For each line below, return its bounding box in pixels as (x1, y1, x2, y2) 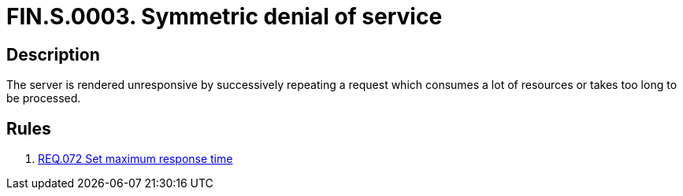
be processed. (6, 91, 81, 105)
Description (6, 44, 100, 65)
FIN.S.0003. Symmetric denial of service (6, 3, 443, 30)
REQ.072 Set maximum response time (38, 152, 233, 166)
